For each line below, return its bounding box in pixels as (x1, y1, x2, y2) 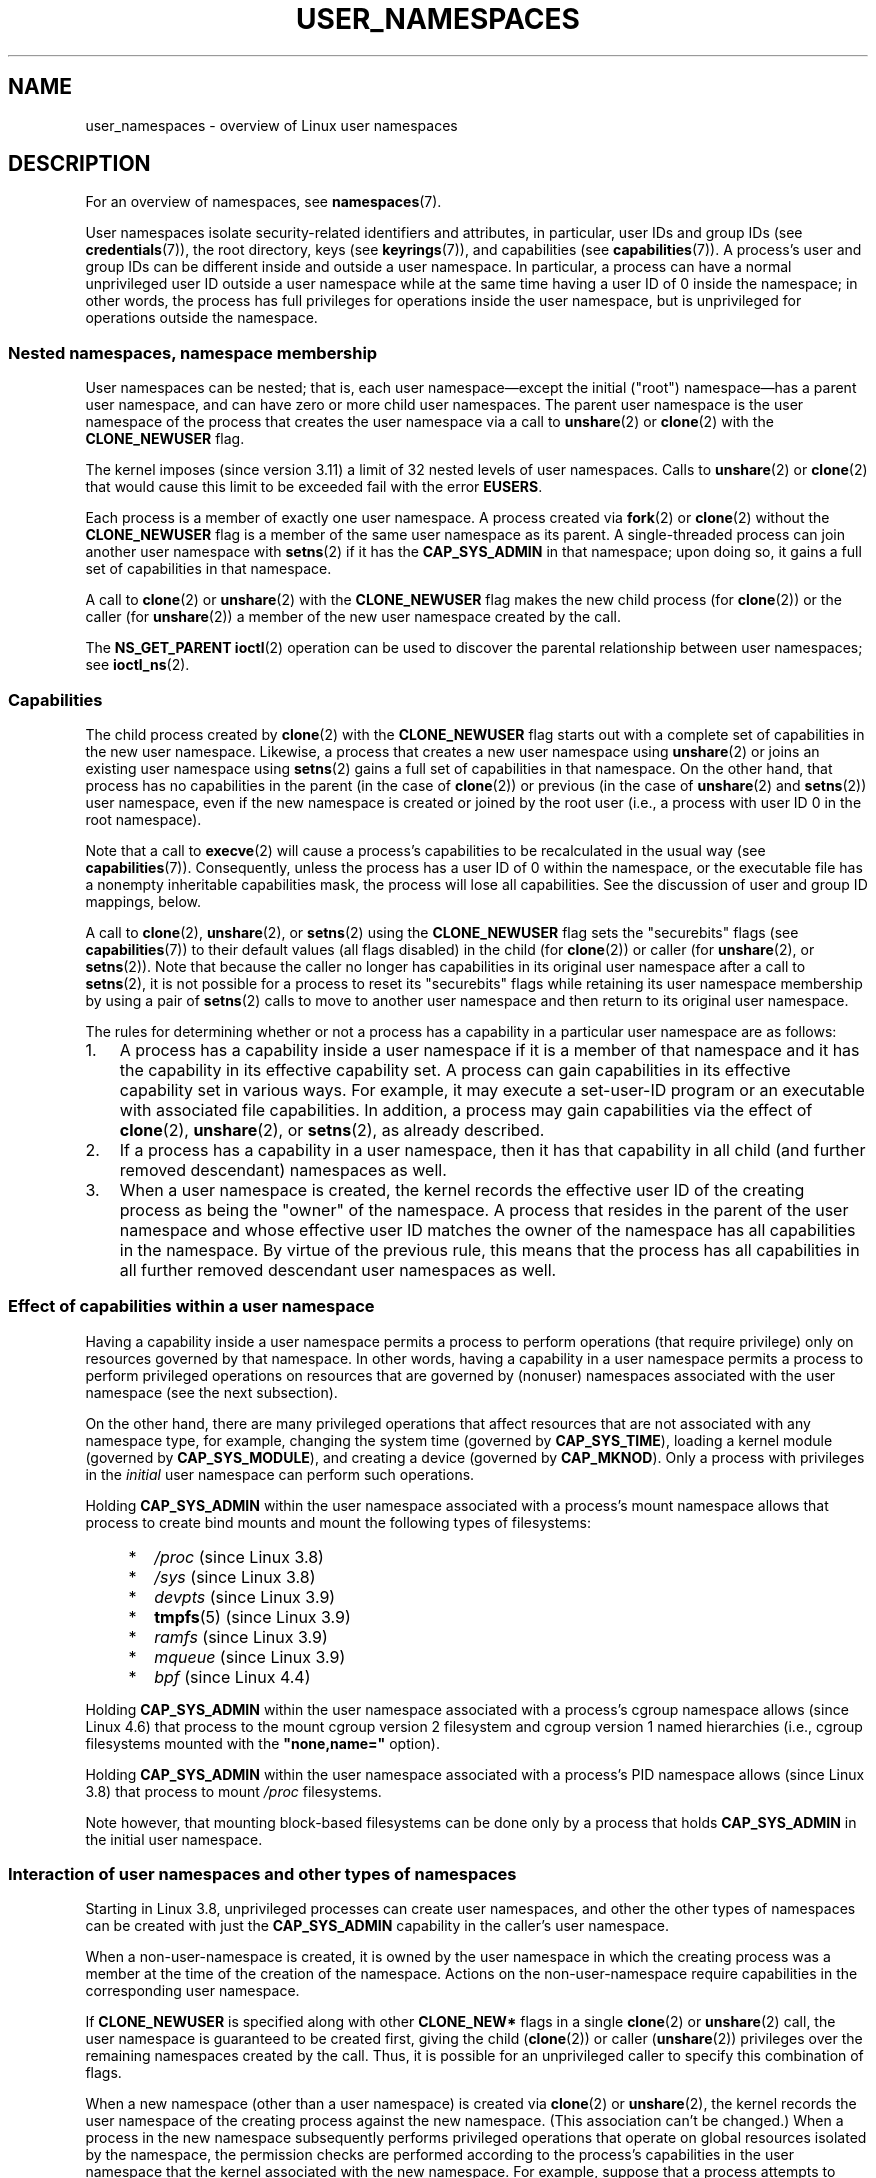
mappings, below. (85, 892, 201, 910)
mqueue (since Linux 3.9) (154, 1646, 346, 1667)
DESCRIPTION (8, 151, 151, 177)
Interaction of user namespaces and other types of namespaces (8, 1864, 517, 1885)
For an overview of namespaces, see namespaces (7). (85, 193, 442, 211)
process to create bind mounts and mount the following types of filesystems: (85, 1513, 591, 1531)
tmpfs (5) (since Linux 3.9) (154, 1606, 351, 1627)
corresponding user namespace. (85, 1982, 300, 2000)
